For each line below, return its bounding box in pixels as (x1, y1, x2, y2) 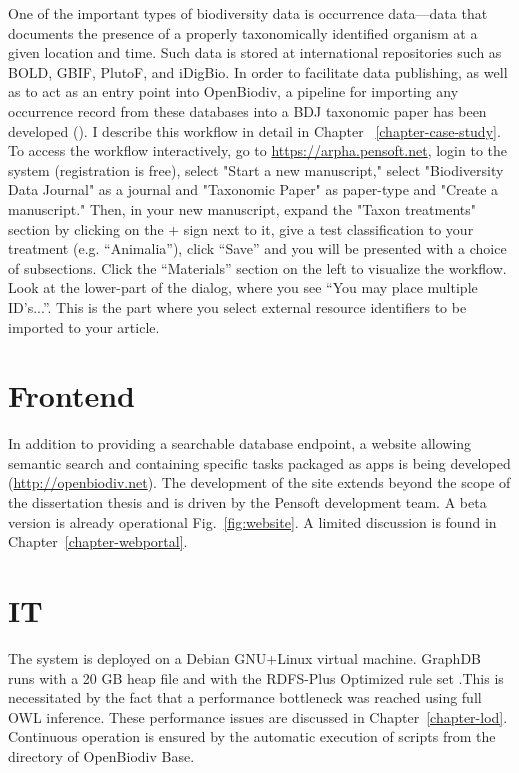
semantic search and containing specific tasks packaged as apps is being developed (8, 452, 511, 473)
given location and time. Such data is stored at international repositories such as (8, 42, 502, 63)
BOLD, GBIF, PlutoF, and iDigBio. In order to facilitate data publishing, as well (8, 61, 508, 82)
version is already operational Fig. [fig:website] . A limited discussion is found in (8, 511, 497, 532)
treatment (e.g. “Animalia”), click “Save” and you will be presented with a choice (8, 238, 507, 259)
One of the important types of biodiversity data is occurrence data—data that (8, 3, 488, 23)
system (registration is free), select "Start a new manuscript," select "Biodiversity (8, 159, 504, 180)
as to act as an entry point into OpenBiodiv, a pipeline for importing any (8, 81, 459, 102)
